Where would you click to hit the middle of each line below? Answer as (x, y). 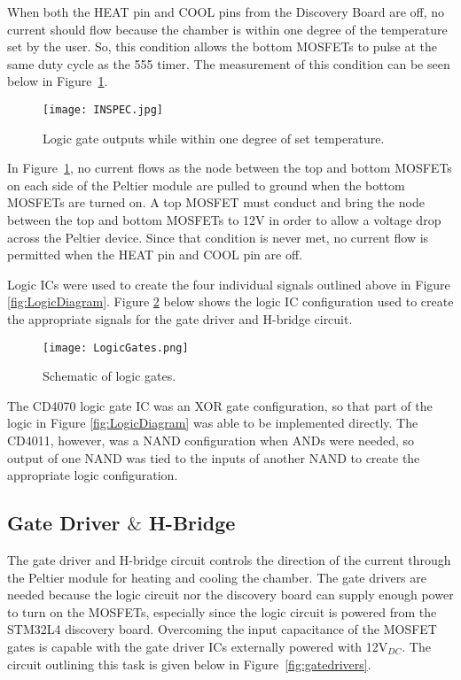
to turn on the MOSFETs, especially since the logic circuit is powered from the (222, 611)
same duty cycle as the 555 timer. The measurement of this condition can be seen (229, 63)
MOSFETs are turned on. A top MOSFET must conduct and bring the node (216, 202)
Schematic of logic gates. (109, 376)
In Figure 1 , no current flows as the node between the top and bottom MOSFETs (230, 168)
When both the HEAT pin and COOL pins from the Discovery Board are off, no (226, 12)
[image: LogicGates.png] (116, 348)
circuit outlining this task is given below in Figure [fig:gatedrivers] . (189, 664)
